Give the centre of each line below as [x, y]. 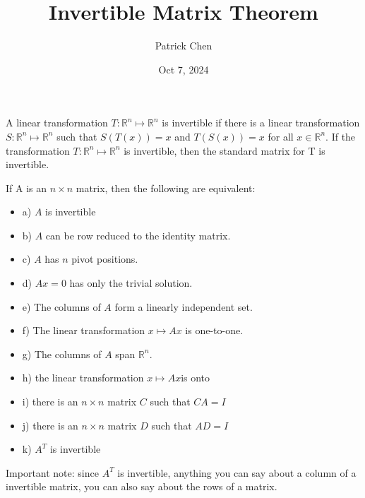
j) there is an [50, 425]
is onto [196, 378]
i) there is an [50, 402]
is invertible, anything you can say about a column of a [237, 472]
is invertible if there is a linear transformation [261, 123]
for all [281, 136]
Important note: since [52, 472]
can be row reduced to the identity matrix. [138, 235]
